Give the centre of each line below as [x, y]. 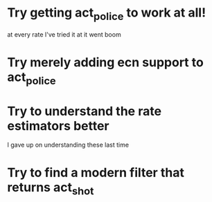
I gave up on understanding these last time [68, 145]
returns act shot [51, 189]
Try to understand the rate [84, 111]
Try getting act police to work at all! [107, 14]
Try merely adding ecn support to [106, 62]
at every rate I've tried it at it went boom [64, 34]
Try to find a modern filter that [96, 173]
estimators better [58, 126]
